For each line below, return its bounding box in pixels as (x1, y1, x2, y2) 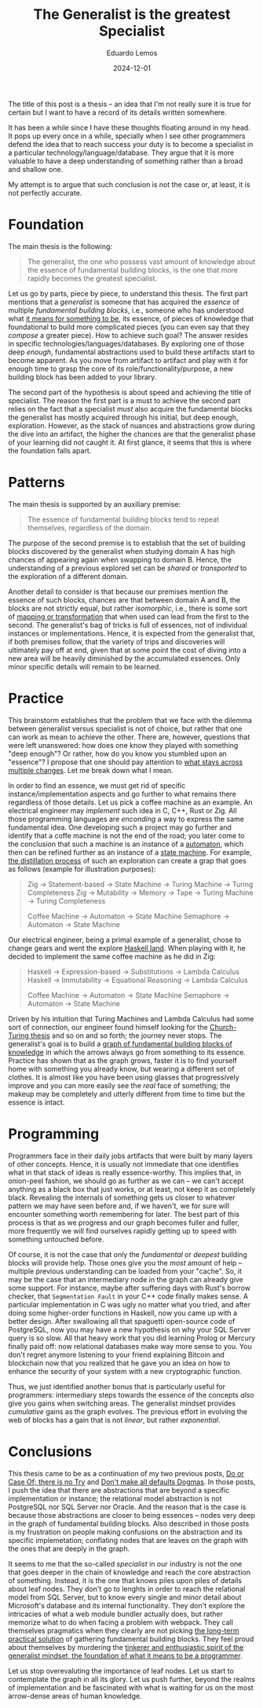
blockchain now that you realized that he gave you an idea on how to (8, 1358, 231, 1368)
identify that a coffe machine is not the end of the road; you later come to (8, 830, 245, 840)
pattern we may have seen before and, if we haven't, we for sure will (8, 1200, 230, 1211)
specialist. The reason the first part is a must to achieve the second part (8, 395, 241, 405)
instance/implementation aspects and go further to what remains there (8, 789, 237, 798)
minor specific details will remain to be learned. (8, 662, 161, 671)
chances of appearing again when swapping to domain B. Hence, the (8, 555, 232, 564)
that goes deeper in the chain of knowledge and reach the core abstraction (8, 1567, 251, 1577)
